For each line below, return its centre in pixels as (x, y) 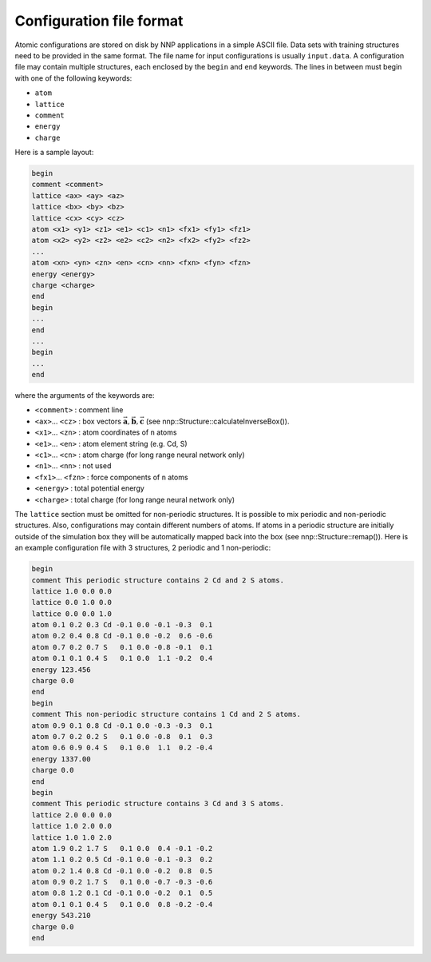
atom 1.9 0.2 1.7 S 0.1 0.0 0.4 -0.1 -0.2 (122, 848)
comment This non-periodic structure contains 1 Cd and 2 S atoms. (166, 714)
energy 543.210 (61, 916)
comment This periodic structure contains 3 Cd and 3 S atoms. (158, 804)
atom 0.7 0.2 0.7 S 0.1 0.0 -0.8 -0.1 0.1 (122, 647)
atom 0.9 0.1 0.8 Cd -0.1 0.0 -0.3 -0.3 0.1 (122, 725)
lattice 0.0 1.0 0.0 (71, 602)
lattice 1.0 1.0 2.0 (71, 837)
